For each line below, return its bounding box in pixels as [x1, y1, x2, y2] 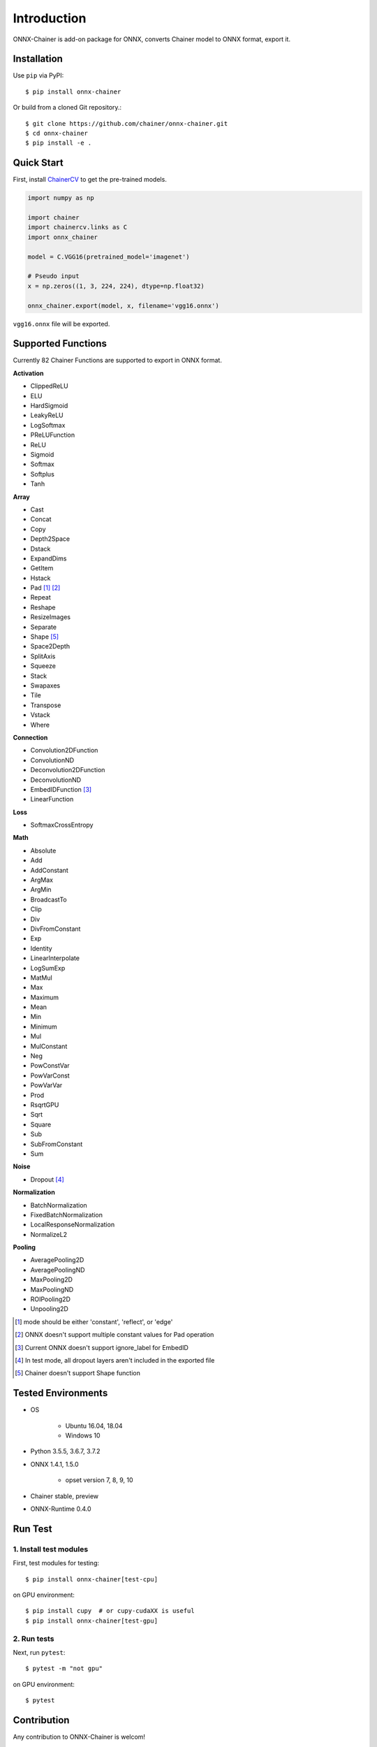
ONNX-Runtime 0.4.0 [30, 1505, 91, 1513]
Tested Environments [13, 1387, 108, 1399]
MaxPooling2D [30, 1275, 73, 1284]
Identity [30, 944, 52, 952]
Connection [13, 733, 48, 741]
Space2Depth [30, 642, 70, 651]
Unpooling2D [30, 1305, 69, 1313]
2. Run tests [13, 1634, 54, 1644]
